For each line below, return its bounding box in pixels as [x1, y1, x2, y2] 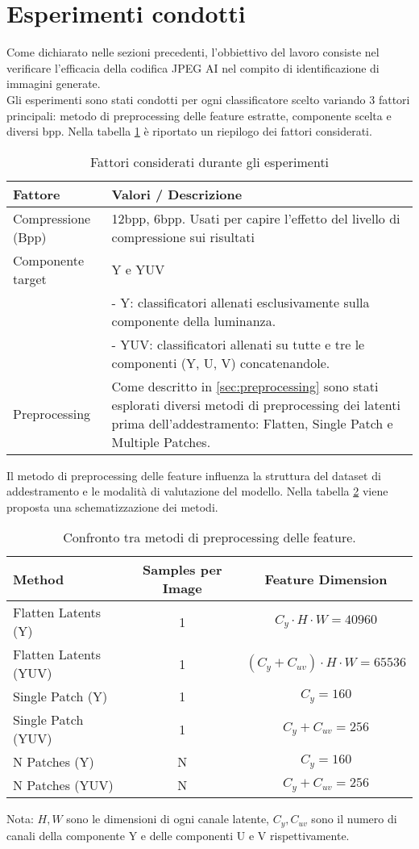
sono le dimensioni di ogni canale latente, [66, 810, 270, 827]
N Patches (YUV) [13, 776, 114, 795]
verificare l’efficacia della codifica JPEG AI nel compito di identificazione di [6, 59, 380, 76]
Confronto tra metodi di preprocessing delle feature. [63, 528, 356, 547]
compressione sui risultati [111, 227, 255, 246]
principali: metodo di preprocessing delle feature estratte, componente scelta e [6, 107, 392, 123]
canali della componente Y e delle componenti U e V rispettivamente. [6, 826, 350, 843]
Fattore [13, 184, 60, 203]
